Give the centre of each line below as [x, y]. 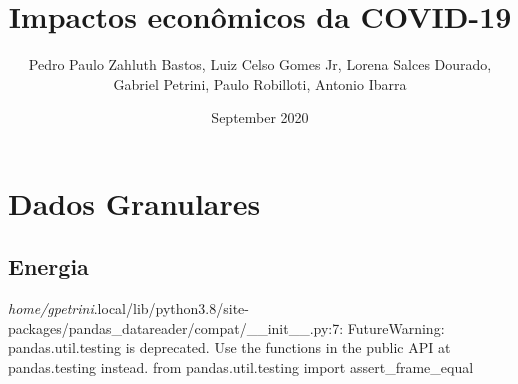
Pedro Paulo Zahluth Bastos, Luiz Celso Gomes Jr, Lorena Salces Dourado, [260, 64]
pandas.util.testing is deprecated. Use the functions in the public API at [229, 347]
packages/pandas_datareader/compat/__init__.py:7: [176, 327]
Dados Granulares [134, 202]
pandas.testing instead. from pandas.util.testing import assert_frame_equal [241, 367]
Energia [48, 266]
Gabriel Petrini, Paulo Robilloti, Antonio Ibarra [260, 83]
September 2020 [260, 117]
